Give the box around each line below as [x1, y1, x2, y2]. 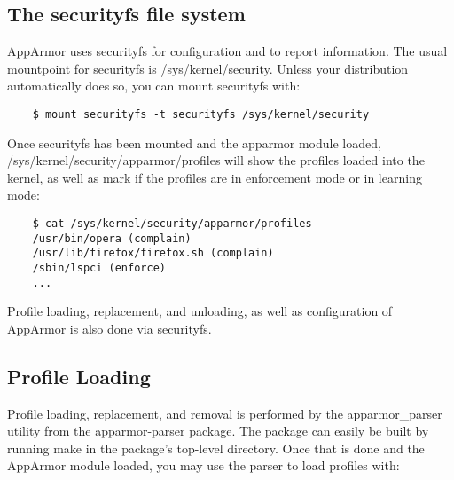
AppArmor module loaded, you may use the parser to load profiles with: [7, 456, 400, 475]
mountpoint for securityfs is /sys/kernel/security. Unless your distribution [7, 59, 409, 77]
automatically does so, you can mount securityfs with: [7, 76, 301, 95]
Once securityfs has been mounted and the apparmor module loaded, [7, 133, 381, 152]
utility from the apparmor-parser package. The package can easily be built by [7, 421, 429, 440]
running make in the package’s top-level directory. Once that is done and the [7, 438, 425, 457]
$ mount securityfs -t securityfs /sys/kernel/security [32, 107, 370, 121]
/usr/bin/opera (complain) [32, 232, 192, 245]
